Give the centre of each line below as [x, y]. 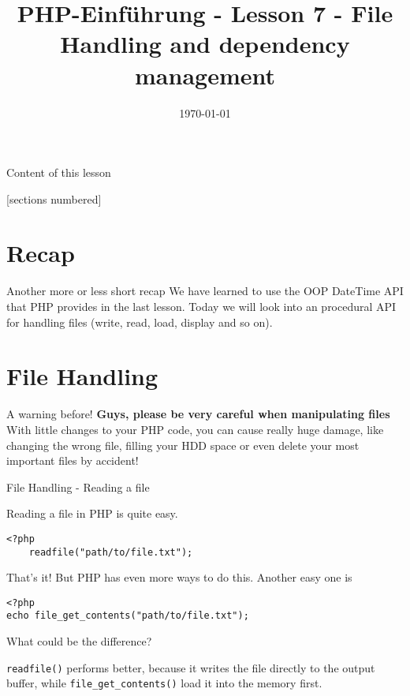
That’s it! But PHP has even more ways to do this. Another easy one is [179, 577]
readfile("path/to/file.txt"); [111, 552]
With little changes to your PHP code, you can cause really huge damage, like [195, 429]
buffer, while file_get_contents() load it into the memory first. [164, 683]
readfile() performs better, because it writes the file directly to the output [191, 667]
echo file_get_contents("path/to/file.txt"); [128, 616]
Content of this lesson [59, 172]
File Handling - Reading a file [78, 486]
